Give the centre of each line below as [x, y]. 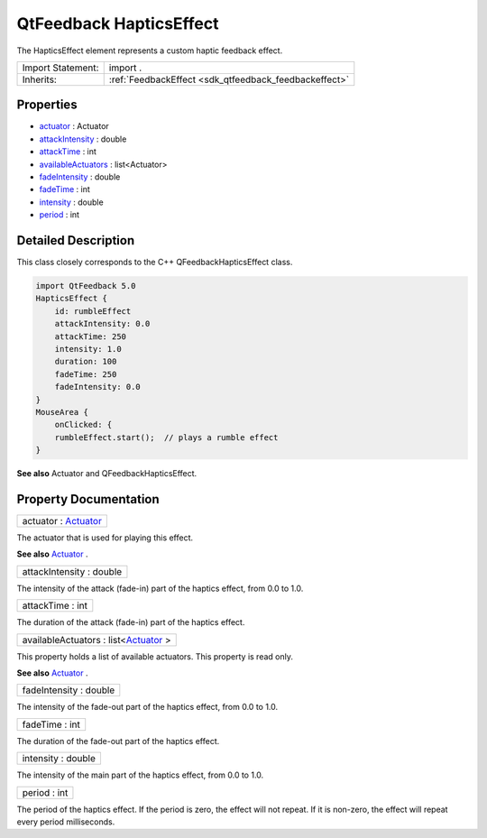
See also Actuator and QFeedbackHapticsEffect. [107, 474]
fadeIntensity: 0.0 [98, 387]
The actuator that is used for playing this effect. [105, 538]
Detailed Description [76, 240]
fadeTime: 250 [86, 374]
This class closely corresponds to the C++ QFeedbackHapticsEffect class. [155, 262]
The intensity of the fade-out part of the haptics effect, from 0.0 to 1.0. [147, 707]
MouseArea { [62, 412]
